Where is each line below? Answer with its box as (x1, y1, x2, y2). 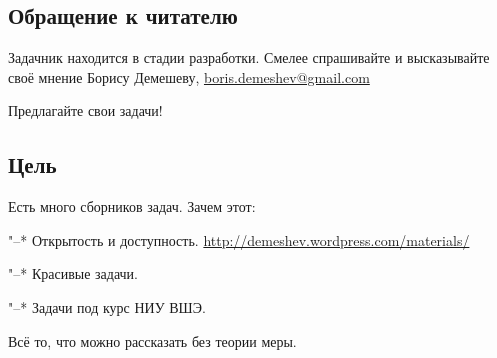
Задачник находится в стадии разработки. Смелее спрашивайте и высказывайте (8, 47, 490, 68)
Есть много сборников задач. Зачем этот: (8, 196, 256, 217)
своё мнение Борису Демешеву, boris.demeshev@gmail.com (8, 66, 370, 87)
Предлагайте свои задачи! (8, 100, 163, 121)
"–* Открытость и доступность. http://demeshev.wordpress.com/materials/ (8, 229, 470, 250)
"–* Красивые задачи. (8, 263, 138, 284)
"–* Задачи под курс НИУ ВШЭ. (8, 296, 206, 317)
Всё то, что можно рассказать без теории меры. (8, 330, 297, 351)
